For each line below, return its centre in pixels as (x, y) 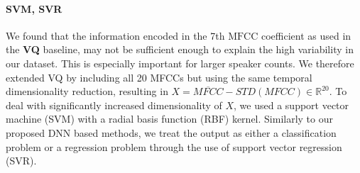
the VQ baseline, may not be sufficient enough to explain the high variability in (180, 49)
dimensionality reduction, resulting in (87, 91)
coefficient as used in (306, 35)
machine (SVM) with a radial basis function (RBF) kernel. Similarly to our (169, 119)
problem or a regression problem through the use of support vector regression (174, 146)
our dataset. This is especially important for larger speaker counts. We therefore (180, 63)
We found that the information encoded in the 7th (115, 35)
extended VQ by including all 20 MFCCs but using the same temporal (159, 77)
